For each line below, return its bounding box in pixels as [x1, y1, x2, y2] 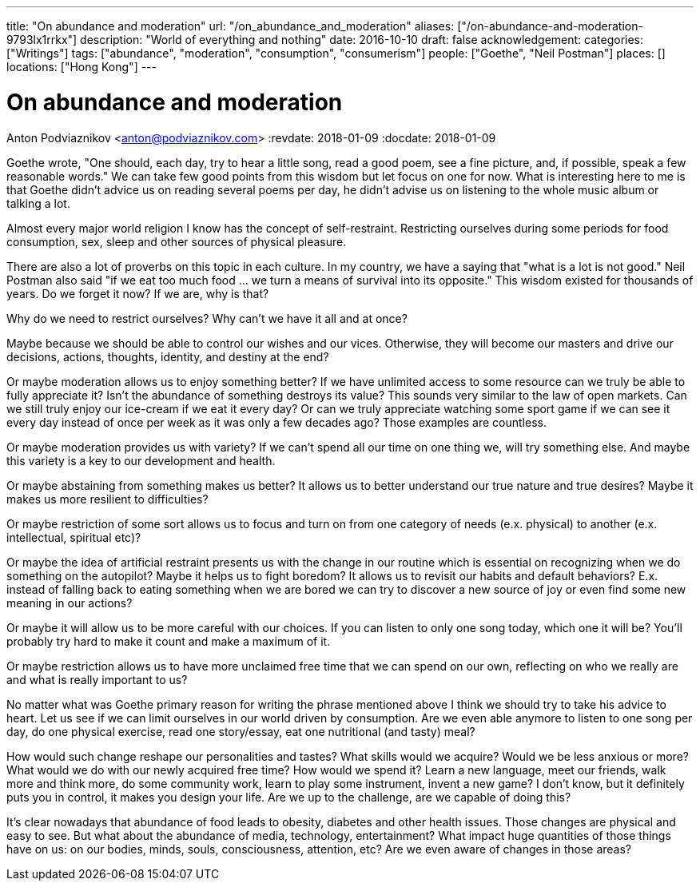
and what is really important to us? [6, 672, 188, 686]
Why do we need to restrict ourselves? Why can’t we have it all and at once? [6, 311, 408, 325]
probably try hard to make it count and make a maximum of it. [6, 634, 331, 648]
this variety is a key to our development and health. [6, 453, 276, 467]
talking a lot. [6, 196, 70, 210]
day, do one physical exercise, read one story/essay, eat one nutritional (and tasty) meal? [6, 724, 475, 738]
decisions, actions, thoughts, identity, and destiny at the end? [6, 349, 329, 364]
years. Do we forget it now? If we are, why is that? [6, 286, 269, 300]
